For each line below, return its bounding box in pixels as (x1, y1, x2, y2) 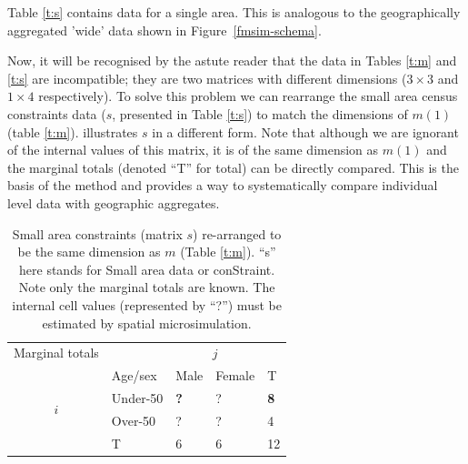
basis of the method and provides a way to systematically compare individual (7, 176, 438, 195)
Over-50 (111, 410, 156, 429)
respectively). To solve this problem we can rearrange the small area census (38, 86, 458, 106)
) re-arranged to (193, 224, 282, 243)
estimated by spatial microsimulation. (42, 313, 252, 332)
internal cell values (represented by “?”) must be (12, 295, 282, 314)
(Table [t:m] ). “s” (180, 242, 276, 261)
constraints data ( (7, 104, 106, 123)
